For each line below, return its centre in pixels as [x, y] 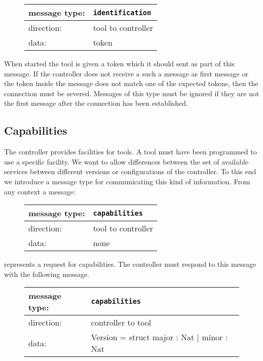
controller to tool [121, 323]
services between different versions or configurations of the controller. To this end [130, 171]
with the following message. [47, 274]
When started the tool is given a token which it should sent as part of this [120, 63]
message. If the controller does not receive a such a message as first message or [126, 73]
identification [122, 12]
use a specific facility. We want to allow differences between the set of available [126, 161]
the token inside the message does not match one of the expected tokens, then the [131, 83]
